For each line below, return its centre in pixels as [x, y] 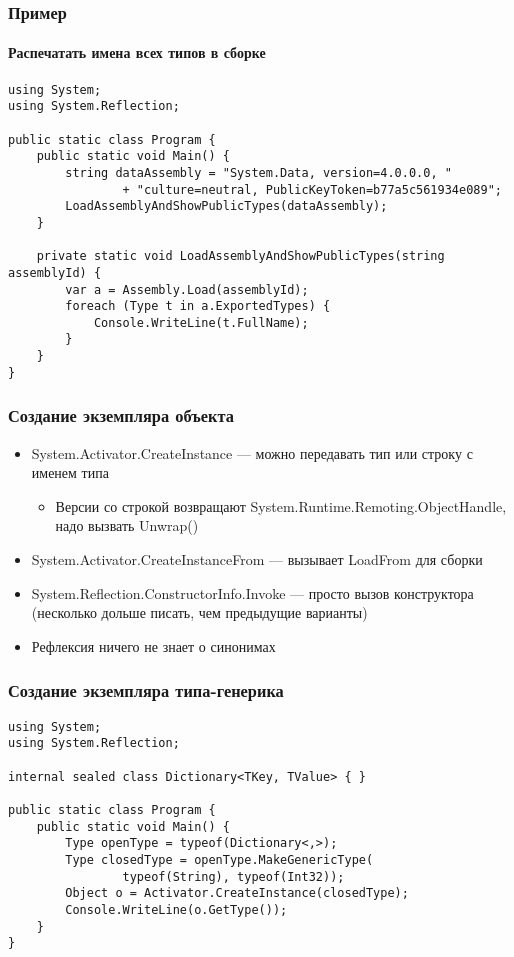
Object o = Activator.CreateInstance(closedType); [237, 893]
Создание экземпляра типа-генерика [146, 690]
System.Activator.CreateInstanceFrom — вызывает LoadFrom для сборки [257, 559]
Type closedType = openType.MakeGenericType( [219, 859]
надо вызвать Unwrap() [127, 525]
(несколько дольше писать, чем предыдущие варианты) [199, 612]
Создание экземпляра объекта [121, 415]
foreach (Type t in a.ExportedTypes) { [198, 306]
